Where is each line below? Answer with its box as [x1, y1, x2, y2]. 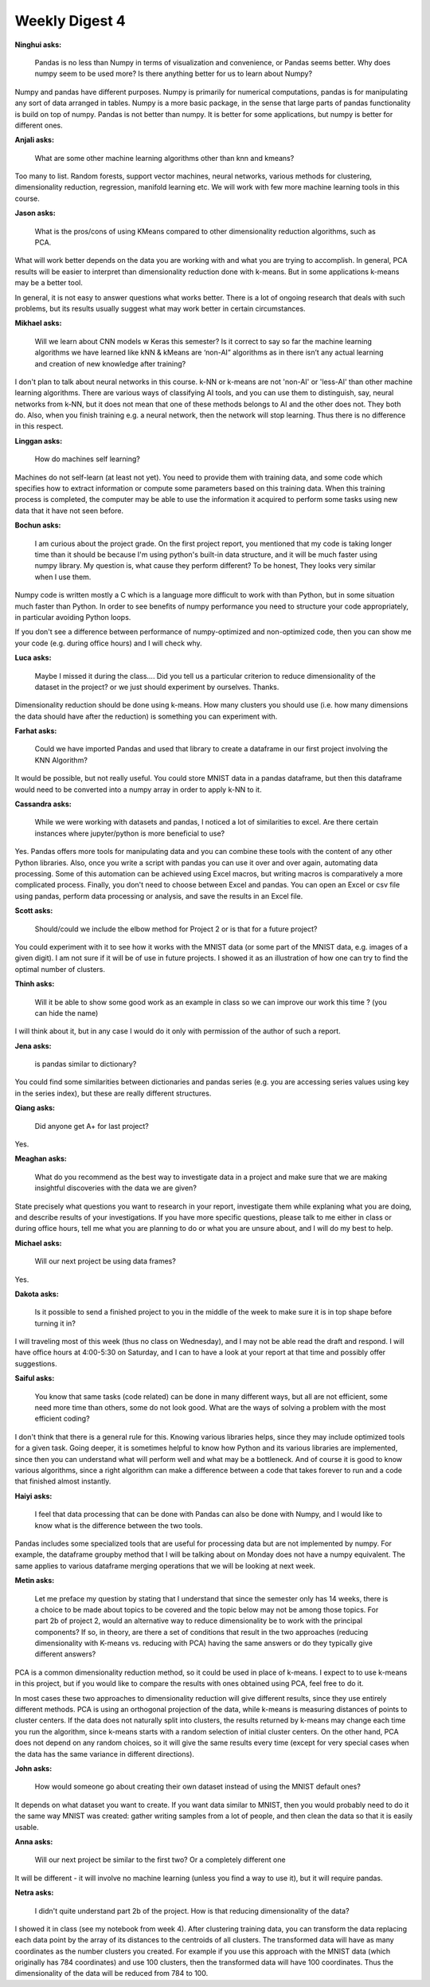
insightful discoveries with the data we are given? [34, 1183, 197, 1193]
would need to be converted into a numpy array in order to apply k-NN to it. [14, 785, 262, 794]
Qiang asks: [14, 1103, 56, 1113]
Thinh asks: [14, 979, 55, 989]
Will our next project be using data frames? [34, 1256, 177, 1266]
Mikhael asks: [14, 319, 62, 328]
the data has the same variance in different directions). [14, 1749, 195, 1758]
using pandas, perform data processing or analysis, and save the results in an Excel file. [14, 891, 303, 900]
